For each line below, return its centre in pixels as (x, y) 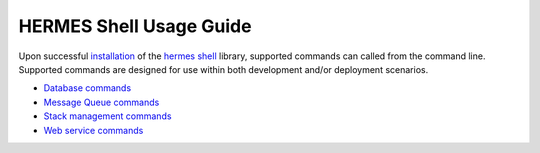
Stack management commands (107, 116)
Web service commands (93, 130)
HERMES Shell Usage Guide (135, 26)
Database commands (87, 88)
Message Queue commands (101, 102)
